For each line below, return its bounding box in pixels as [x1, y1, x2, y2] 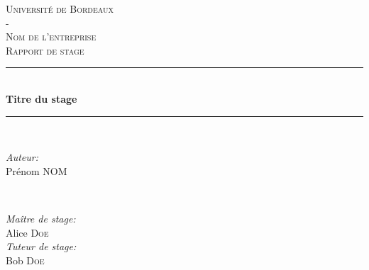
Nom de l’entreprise [6, 29, 97, 44]
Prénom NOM [6, 163, 67, 178]
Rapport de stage [6, 43, 84, 57]
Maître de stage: [6, 210, 76, 225]
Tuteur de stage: [6, 239, 77, 254]
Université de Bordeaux [6, 1, 114, 16]
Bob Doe [6, 252, 45, 267]
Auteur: [6, 150, 39, 164]
